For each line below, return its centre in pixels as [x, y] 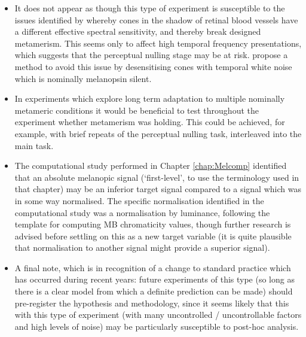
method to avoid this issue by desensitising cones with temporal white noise [153, 66]
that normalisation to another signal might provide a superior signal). [142, 248]
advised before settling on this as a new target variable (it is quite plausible [153, 236]
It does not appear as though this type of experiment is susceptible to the [150, 8]
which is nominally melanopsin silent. [83, 78]
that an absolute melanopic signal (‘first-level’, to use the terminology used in [157, 177]
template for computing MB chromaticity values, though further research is [153, 224]
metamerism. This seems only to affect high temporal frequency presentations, [158, 43]
